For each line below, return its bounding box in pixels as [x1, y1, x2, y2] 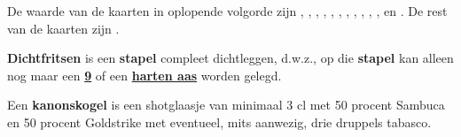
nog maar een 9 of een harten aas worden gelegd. [7, 65, 282, 84]
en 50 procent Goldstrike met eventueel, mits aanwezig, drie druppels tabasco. [7, 112, 432, 131]
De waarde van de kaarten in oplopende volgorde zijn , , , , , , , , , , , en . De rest [7, 2, 448, 19]
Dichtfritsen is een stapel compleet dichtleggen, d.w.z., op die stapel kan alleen [7, 49, 454, 67]
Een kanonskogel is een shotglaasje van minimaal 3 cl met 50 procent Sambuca [7, 95, 445, 114]
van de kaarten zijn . [7, 19, 120, 37]
